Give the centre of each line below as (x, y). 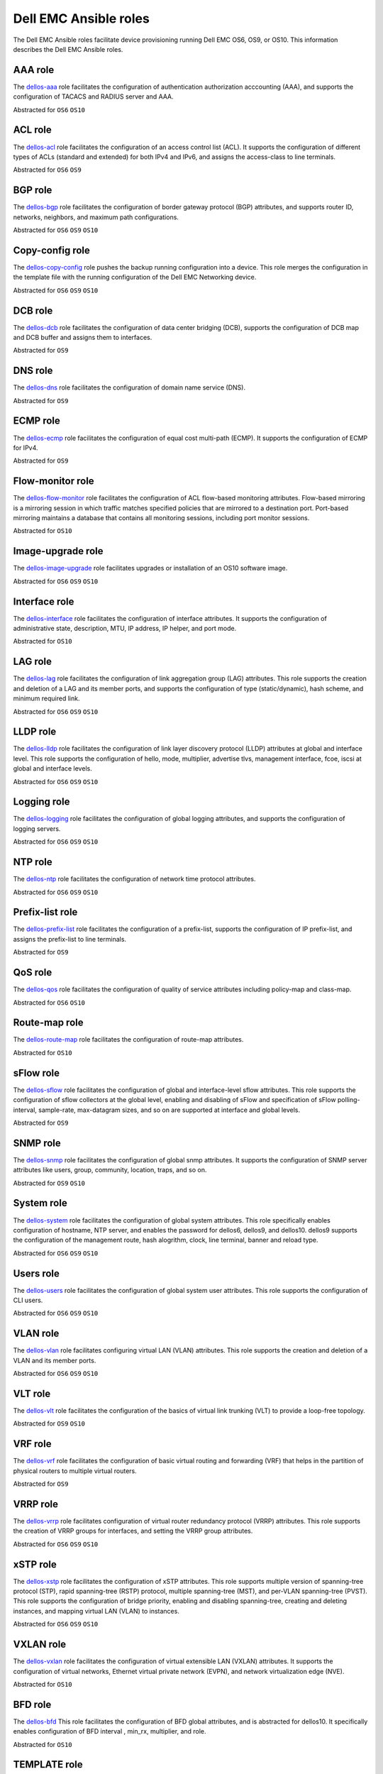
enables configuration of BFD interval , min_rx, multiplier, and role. (110, 1731)
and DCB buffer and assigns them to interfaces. (83, 337)
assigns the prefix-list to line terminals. (70, 939)
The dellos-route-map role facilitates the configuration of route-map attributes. (128, 1040)
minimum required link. (46, 698)
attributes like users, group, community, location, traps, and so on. (110, 1170)
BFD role (32, 1704)
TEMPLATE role (48, 1764)
